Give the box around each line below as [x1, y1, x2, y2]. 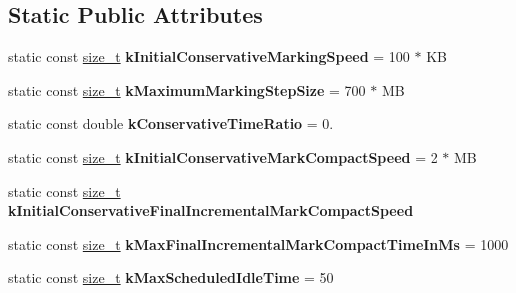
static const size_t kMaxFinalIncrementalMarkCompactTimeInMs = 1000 [8, 233, 509, 254]
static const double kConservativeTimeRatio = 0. [8, 113, 334, 134]
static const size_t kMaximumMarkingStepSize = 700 [8, 79, 366, 100]
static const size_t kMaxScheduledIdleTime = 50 [8, 267, 334, 288]
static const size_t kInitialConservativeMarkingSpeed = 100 [8, 46, 410, 67]
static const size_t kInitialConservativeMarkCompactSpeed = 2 [8, 146, 438, 167]
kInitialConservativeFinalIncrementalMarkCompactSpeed [8, 200, 414, 221]
